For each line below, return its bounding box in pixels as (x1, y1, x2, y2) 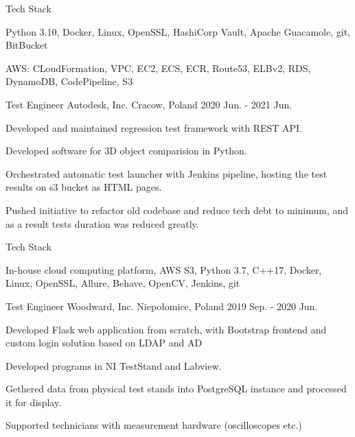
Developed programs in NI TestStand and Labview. (5, 358, 222, 373)
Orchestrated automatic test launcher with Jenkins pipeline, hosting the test (5, 166, 328, 180)
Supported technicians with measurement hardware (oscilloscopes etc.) (5, 418, 302, 432)
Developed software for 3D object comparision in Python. (5, 143, 247, 158)
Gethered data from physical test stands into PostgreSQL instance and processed (5, 381, 347, 396)
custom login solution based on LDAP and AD (5, 335, 203, 350)
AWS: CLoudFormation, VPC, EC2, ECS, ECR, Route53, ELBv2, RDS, (5, 60, 311, 75)
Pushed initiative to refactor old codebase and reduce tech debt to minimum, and (5, 202, 349, 217)
